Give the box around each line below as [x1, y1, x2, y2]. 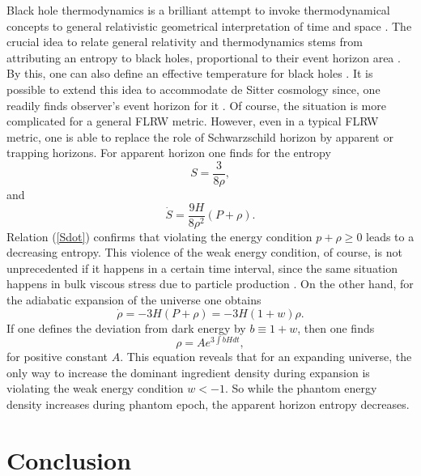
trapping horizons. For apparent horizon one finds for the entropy [6, 144, 331, 161]
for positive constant [6, 348, 108, 365]
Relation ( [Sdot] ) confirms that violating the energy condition [6, 227, 313, 244]
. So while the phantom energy [224, 380, 377, 397]
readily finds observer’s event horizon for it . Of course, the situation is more [6, 96, 386, 113]
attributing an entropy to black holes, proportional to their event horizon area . [6, 49, 401, 66]
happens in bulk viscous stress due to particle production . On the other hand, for [6, 275, 414, 292]
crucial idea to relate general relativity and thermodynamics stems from [6, 33, 363, 50]
